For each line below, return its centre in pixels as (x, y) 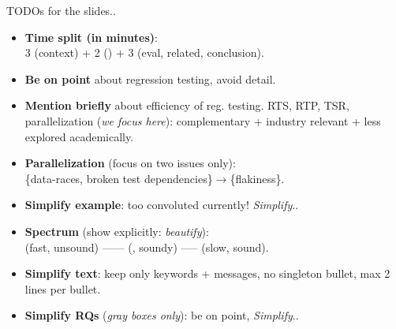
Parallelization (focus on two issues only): (130, 163)
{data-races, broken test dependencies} (119, 178)
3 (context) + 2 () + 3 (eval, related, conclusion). (144, 52)
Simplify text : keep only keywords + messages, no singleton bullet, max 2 (207, 273)
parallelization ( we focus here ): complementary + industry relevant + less (203, 120)
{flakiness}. (257, 178)
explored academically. (79, 136)
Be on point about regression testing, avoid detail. (150, 79)
